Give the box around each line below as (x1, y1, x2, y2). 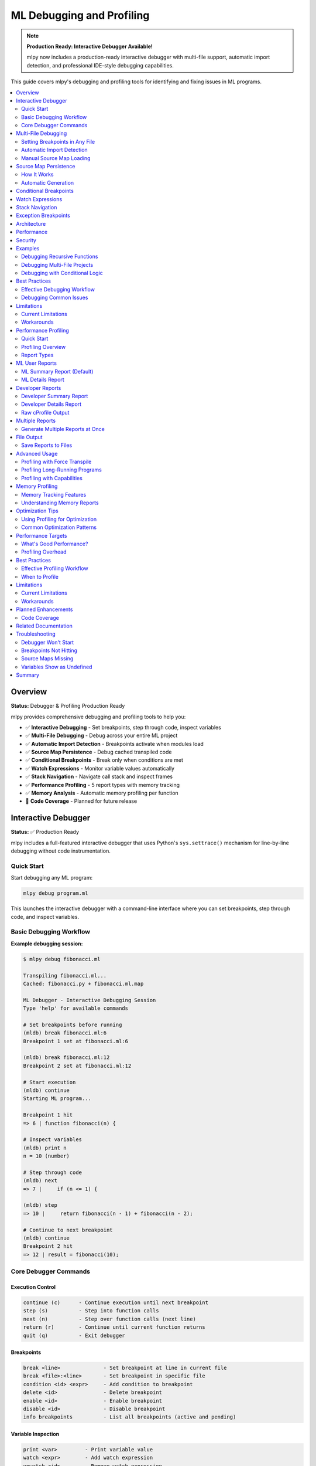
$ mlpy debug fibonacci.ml (23, 956, 101, 962)
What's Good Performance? (21, 540, 88, 547)
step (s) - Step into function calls (23, 1308, 159, 1314)
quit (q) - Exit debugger (23, 1332, 125, 1339)
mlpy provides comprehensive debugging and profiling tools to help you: (11, 713, 186, 720)
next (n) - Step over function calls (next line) (23, 1315, 196, 1322)
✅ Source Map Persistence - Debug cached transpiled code (25, 748, 172, 756)
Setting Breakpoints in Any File (21, 138, 95, 145)
